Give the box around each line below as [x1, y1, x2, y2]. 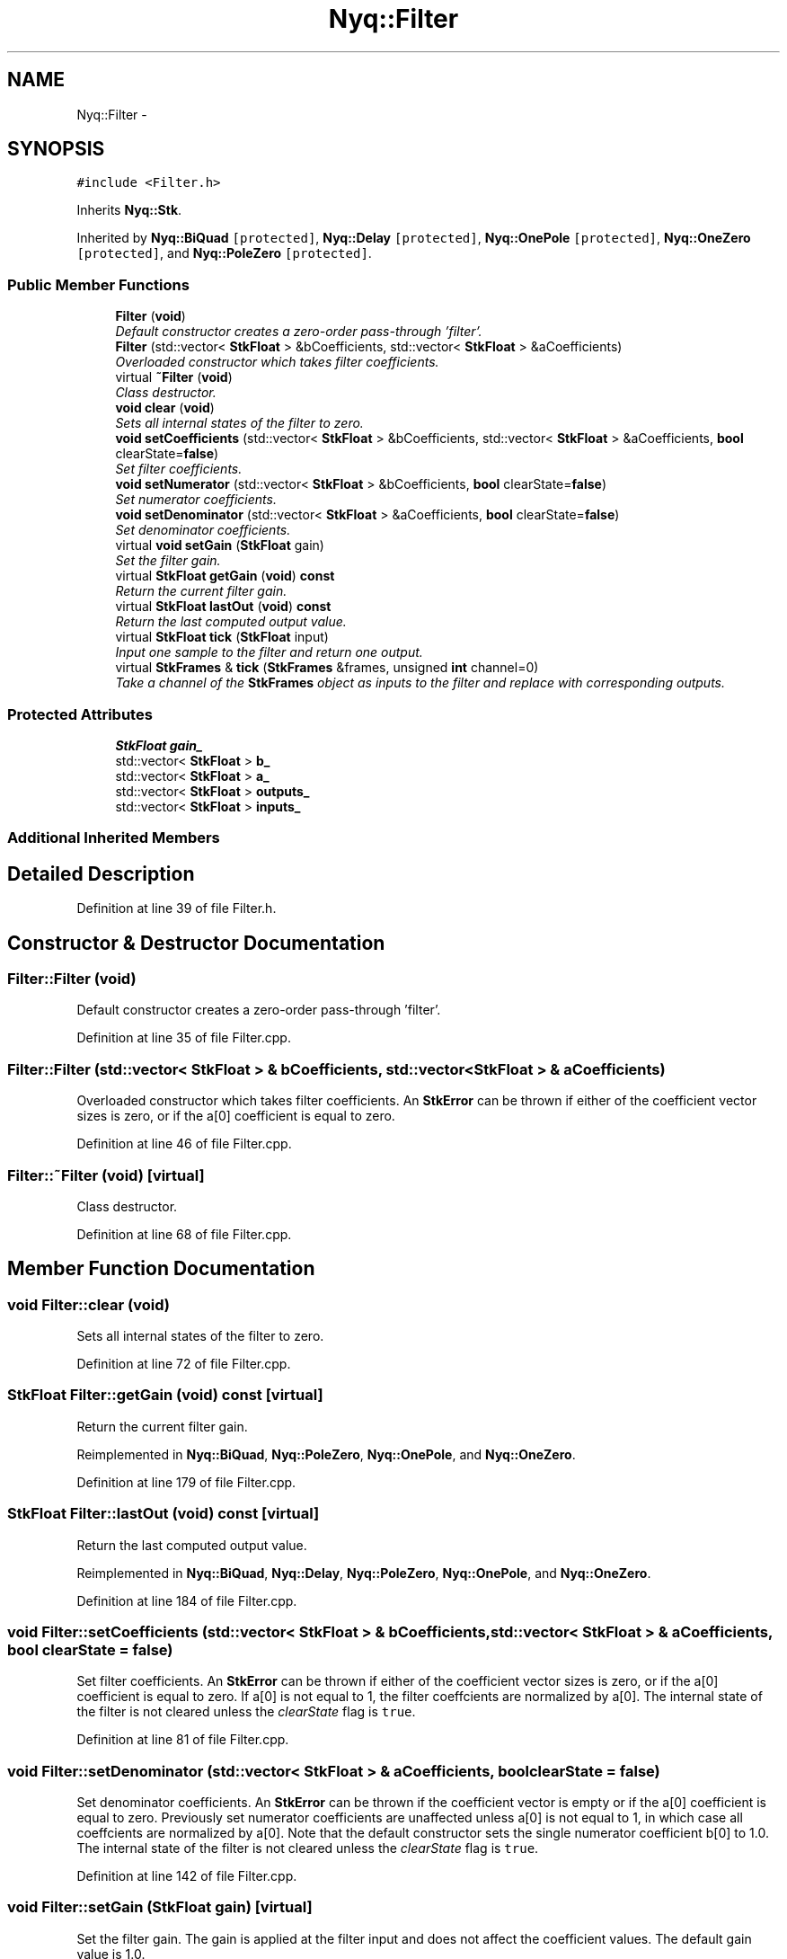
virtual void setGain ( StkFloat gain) [115, 537, 324, 554]
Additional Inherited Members [7, 829, 220, 847]
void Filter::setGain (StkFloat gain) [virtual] [7, 1898, 313, 1917]
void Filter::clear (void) [7, 1295, 170, 1314]
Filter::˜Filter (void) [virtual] [7, 1166, 205, 1184]
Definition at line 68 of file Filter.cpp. [76, 1226, 292, 1242]
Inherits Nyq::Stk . [76, 202, 182, 218]
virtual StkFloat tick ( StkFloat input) [115, 629, 329, 645]
